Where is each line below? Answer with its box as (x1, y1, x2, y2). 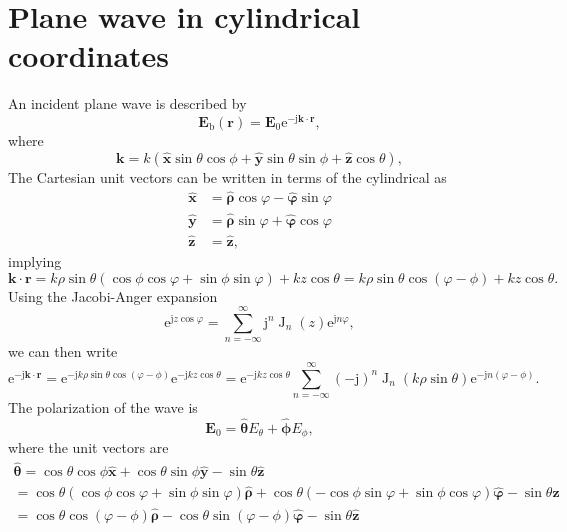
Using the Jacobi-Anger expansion (8, 285, 218, 306)
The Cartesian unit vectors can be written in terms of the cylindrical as (8, 166, 447, 187)
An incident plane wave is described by (8, 93, 247, 114)
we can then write (8, 341, 118, 362)
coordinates (8, 35, 170, 76)
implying (8, 250, 62, 271)
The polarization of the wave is (8, 397, 198, 418)
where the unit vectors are (8, 437, 169, 458)
